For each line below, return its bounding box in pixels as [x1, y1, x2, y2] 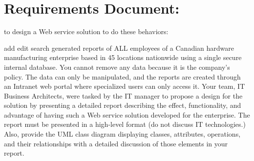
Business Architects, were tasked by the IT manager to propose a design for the [4, 90, 243, 101]
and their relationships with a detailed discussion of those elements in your [4, 138, 228, 148]
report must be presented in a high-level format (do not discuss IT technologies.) [4, 119, 246, 129]
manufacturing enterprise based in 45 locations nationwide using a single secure [4, 52, 242, 62]
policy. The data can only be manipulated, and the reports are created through [4, 71, 241, 81]
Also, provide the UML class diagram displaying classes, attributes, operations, [4, 129, 241, 139]
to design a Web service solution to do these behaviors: [4, 26, 169, 37]
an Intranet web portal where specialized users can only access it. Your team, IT [4, 81, 245, 91]
